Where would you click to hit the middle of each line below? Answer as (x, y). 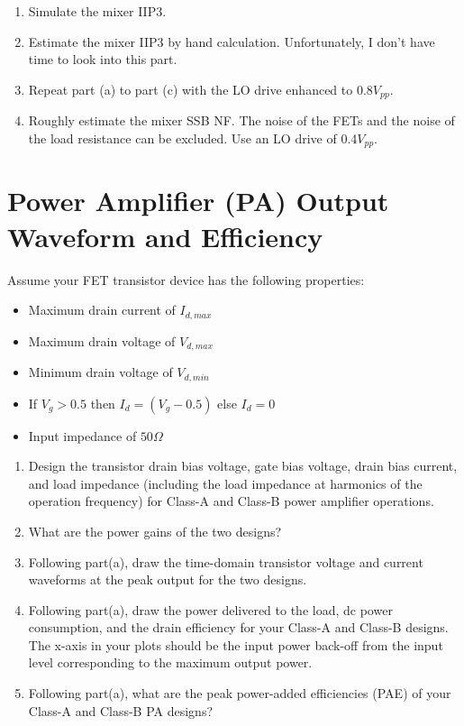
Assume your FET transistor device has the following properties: (186, 279)
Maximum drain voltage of (102, 340)
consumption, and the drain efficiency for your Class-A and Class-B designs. (238, 627)
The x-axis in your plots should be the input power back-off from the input (236, 644)
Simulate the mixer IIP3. (97, 11)
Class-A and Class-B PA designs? (121, 710)
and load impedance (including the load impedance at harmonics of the (225, 483)
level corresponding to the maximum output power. (170, 662)
